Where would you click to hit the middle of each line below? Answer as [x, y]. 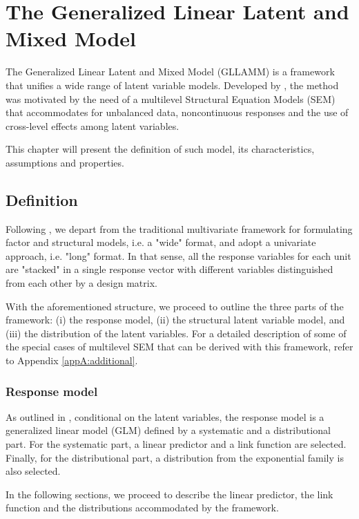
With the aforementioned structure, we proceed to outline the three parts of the [175, 306]
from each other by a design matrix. [81, 283]
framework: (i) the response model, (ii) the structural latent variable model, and [175, 320]
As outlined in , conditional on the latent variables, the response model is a [165, 416]
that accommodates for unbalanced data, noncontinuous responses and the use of [177, 112]
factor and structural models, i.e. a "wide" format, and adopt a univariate [161, 242]
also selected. [33, 471]
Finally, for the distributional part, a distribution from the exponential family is [175, 457]
